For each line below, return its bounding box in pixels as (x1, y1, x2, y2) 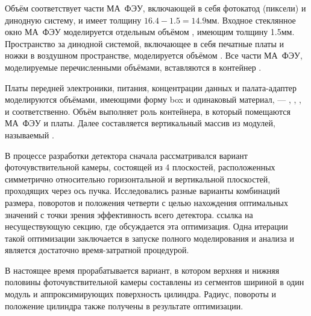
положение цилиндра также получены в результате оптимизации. (5, 299, 243, 312)
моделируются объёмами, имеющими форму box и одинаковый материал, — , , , (5, 93, 301, 106)
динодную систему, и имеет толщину (5, 13, 142, 26)
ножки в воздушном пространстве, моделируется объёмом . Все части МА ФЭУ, (5, 49, 303, 62)
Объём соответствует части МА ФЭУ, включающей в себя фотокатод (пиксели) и (5, 2, 306, 14)
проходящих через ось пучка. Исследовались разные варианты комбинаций (5, 184, 280, 197)
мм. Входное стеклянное (206, 13, 296, 26)
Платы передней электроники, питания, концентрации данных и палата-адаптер (5, 81, 297, 94)
